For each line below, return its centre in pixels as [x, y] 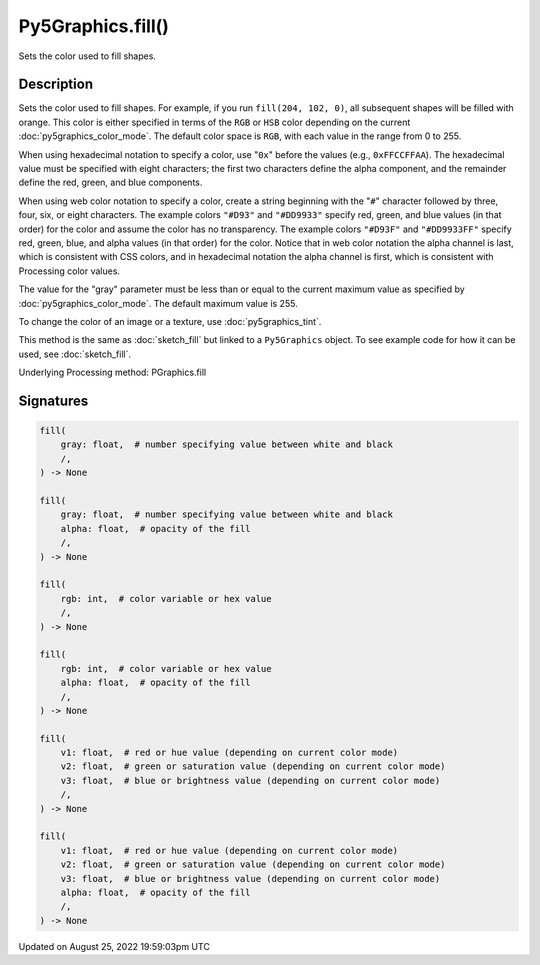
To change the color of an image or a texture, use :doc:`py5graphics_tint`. [170, 321]
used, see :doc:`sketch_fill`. [75, 354]
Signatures [53, 400]
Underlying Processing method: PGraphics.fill [112, 372]
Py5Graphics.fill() [94, 26]
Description [56, 84]
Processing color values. [69, 271]
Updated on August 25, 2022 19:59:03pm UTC [114, 946]
